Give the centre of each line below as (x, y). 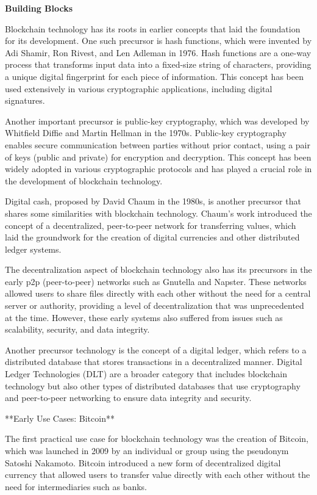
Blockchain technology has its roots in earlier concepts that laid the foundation (153, 28)
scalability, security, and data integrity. (77, 329)
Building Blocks (39, 8)
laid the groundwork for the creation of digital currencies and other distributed (152, 237)
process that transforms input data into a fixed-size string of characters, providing (158, 64)
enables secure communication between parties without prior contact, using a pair (158, 144)
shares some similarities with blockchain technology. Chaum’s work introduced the (158, 213)
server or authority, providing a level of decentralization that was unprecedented (155, 305)
